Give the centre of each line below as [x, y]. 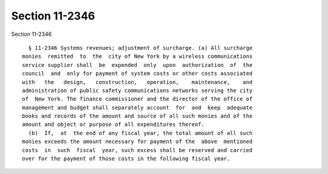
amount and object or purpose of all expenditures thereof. [113, 124]
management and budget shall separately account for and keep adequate [137, 107]
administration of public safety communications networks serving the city [137, 90]
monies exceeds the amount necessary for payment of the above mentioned [137, 142]
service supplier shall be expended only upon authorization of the [137, 65]
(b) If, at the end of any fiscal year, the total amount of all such [140, 133]
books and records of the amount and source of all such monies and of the [137, 116]
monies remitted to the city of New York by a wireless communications [137, 57]
